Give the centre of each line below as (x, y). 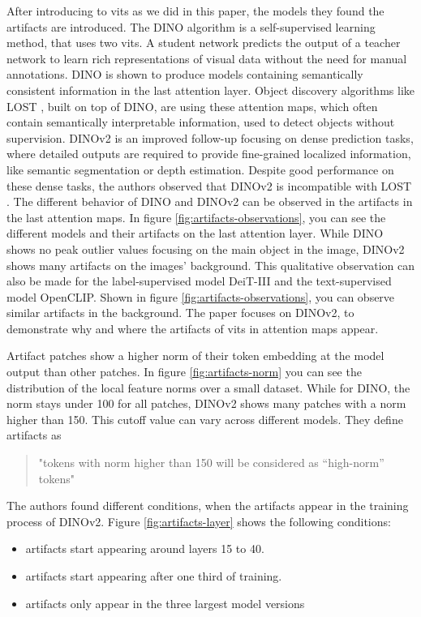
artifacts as (34, 435)
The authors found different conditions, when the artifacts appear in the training (208, 506)
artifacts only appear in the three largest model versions (165, 603)
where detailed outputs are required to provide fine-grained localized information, (209, 154)
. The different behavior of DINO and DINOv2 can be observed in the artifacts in (210, 201)
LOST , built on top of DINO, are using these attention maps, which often (192, 106)
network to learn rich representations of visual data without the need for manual (207, 58)
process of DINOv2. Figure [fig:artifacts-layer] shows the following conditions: (199, 521)
